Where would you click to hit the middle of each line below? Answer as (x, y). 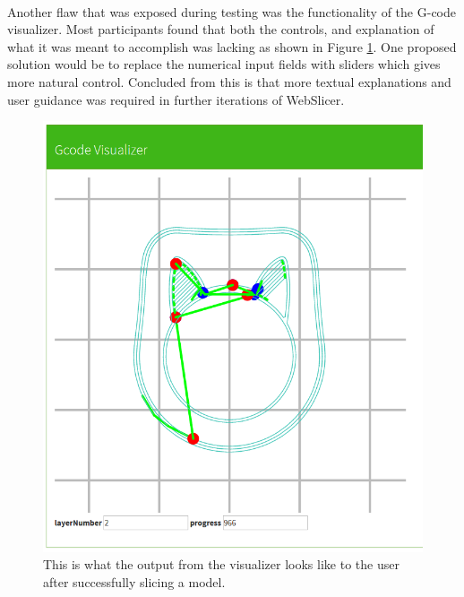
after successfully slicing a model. (134, 582)
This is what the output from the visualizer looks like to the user (221, 564)
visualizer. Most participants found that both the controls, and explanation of (221, 29)
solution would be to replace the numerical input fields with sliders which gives (224, 64)
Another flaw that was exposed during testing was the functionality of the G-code (232, 11)
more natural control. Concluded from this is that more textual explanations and (229, 81)
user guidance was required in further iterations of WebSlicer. (176, 99)
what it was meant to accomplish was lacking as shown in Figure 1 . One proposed (232, 46)
